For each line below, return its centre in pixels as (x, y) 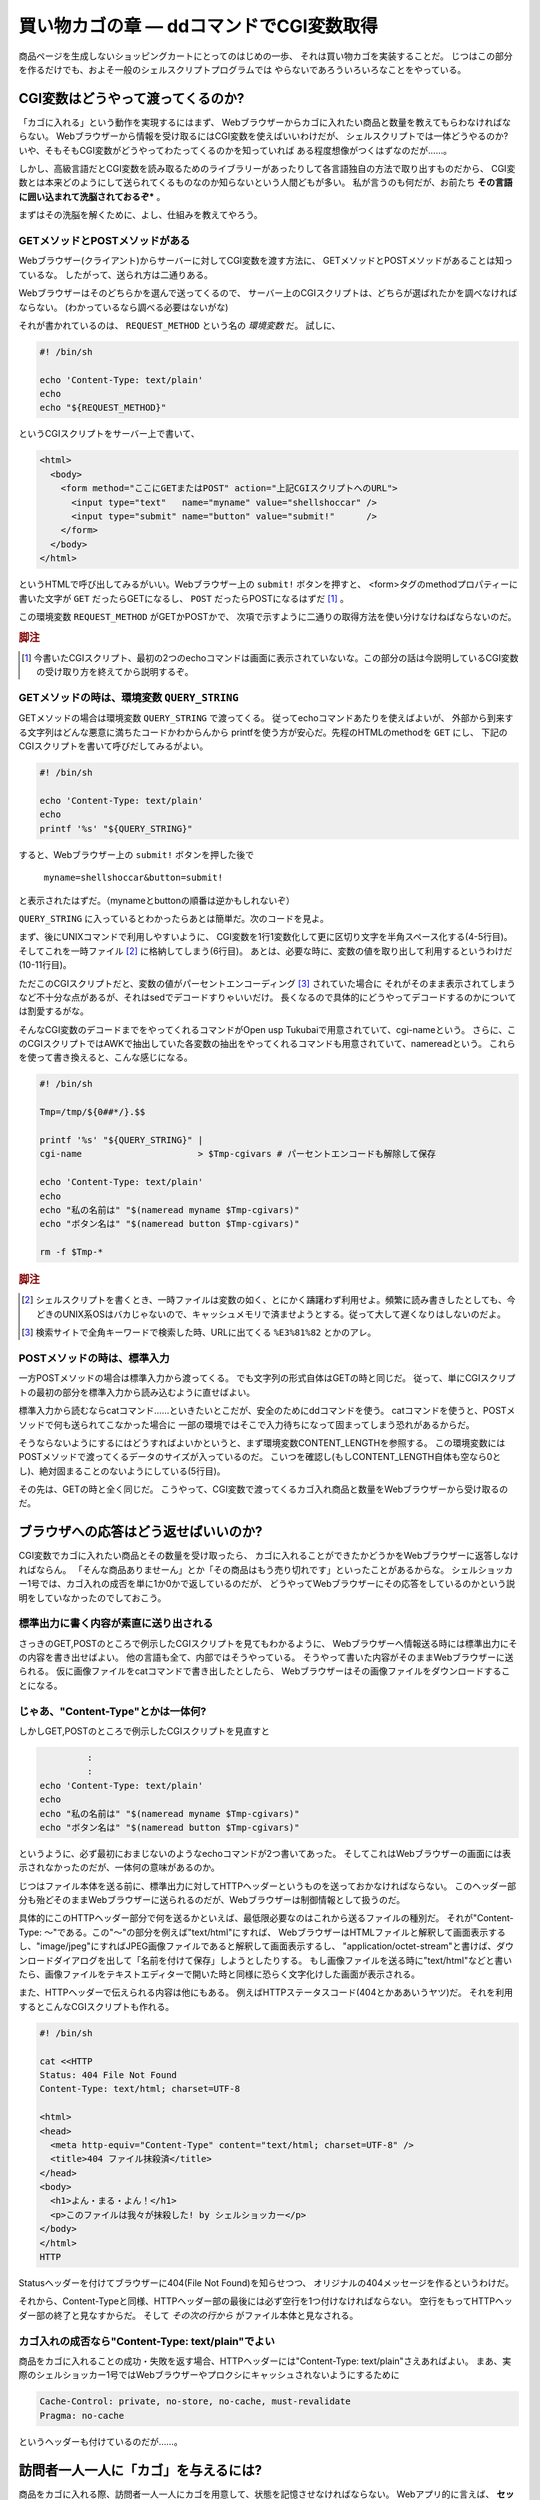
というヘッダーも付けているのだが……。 (101, 2441)
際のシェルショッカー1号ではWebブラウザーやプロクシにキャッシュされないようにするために (209, 2375)
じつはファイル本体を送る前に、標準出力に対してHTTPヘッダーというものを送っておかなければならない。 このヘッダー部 (267, 1886)
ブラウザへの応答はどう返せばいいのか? (140, 1531)
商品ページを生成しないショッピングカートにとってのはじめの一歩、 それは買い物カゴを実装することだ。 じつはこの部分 (266, 56)
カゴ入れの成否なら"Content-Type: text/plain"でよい (146, 2341)
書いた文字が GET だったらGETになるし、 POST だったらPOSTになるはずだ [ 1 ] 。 (183, 598)
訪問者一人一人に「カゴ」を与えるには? (140, 2470)
